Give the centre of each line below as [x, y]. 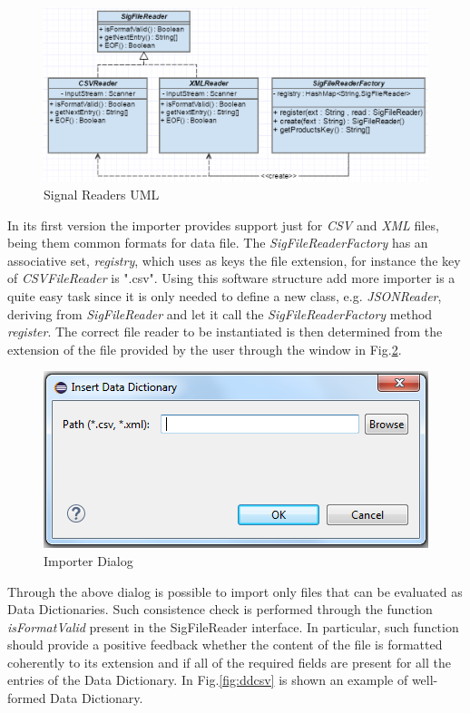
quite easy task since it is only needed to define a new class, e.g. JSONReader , [225, 295]
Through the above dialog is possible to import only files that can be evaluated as [235, 591]
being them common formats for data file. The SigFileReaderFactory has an [218, 243]
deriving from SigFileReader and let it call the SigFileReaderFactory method [220, 313]
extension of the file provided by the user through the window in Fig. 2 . [205, 349]
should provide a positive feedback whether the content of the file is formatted [225, 645]
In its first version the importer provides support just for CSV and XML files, [223, 225]
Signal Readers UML [102, 194]
